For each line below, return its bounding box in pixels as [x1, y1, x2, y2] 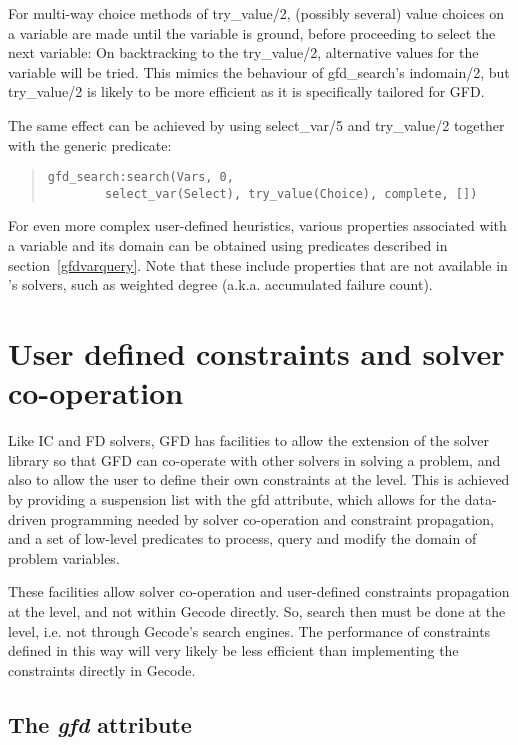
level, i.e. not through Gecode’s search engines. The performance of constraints [8, 620, 491, 641]
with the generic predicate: [8, 134, 172, 155]
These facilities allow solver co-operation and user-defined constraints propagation [8, 581, 510, 602]
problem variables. [8, 547, 120, 568]
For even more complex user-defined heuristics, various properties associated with [8, 215, 507, 236]
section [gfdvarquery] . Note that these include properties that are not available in [8, 254, 508, 275]
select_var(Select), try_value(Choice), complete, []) [105, 186, 478, 201]
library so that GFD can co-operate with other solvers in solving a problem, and [8, 449, 501, 470]
